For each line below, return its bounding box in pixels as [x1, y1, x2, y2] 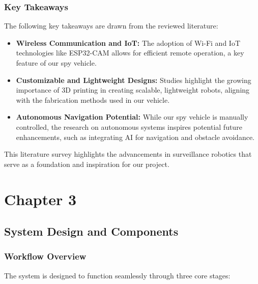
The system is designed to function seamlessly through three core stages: [4, 270, 231, 280]
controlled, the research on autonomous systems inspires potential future [16, 121, 242, 132]
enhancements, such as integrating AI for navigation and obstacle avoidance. [16, 131, 255, 142]
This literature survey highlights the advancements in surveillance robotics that [4, 149, 252, 159]
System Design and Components [4, 223, 179, 239]
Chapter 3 [4, 188, 77, 209]
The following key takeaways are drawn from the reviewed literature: [4, 20, 218, 31]
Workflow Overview [4, 250, 87, 263]
